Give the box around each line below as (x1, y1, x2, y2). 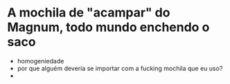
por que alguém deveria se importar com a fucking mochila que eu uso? (17, 64, 223, 72)
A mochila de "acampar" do (7, 5, 170, 21)
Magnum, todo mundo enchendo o (7, 19, 210, 35)
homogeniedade (17, 56, 64, 65)
